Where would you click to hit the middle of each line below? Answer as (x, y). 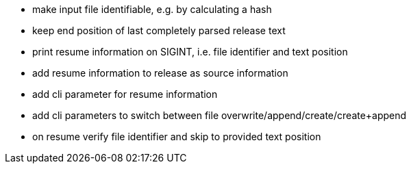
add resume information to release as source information (160, 73)
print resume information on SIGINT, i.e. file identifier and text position (190, 52)
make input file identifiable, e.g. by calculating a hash (152, 9)
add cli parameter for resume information (125, 94)
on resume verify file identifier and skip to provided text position (177, 136)
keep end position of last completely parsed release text (159, 30)
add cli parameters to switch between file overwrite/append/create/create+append (220, 115)
